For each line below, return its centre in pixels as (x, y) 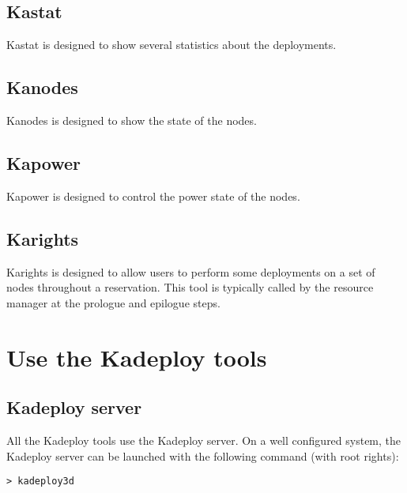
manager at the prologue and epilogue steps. (113, 302)
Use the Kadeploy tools (137, 357)
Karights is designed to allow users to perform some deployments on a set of (191, 271)
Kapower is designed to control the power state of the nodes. (153, 196)
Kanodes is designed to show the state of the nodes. (132, 120)
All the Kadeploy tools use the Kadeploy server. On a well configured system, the (204, 440)
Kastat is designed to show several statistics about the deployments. (171, 45)
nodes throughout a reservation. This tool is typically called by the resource (190, 287)
